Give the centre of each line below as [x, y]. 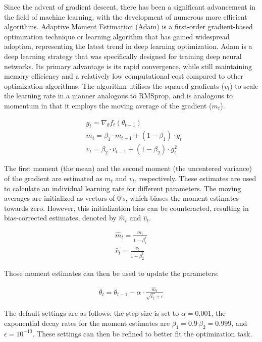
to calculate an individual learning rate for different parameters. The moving [123, 188]
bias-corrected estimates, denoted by [60, 218]
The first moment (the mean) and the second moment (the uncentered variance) [128, 168]
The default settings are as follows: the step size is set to [92, 313]
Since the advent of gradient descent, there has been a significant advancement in [130, 7]
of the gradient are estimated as [53, 178]
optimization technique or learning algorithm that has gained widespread [117, 36]
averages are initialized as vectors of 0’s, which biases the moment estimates [121, 198]
